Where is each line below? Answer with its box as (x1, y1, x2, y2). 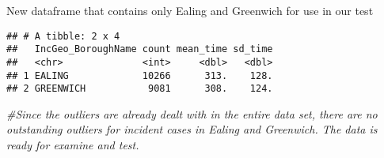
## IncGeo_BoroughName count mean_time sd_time (6, 43, 273, 55)
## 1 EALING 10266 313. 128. (6, 70, 273, 81)
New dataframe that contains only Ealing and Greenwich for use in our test (6, 2, 374, 18)
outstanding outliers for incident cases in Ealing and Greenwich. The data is (6, 121, 378, 137)
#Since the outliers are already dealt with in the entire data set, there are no (6, 105, 378, 122)
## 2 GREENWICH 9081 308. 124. (6, 83, 273, 95)
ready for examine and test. (6, 137, 139, 153)
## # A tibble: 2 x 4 (6, 30, 120, 42)
